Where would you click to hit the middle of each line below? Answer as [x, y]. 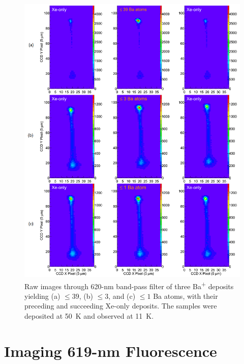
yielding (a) [42, 296]
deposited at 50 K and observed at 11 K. [89, 316]
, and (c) [122, 296]
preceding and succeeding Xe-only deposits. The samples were [121, 306]
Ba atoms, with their [186, 296]
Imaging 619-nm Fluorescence [111, 351]
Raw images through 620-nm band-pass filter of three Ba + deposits [129, 285]
